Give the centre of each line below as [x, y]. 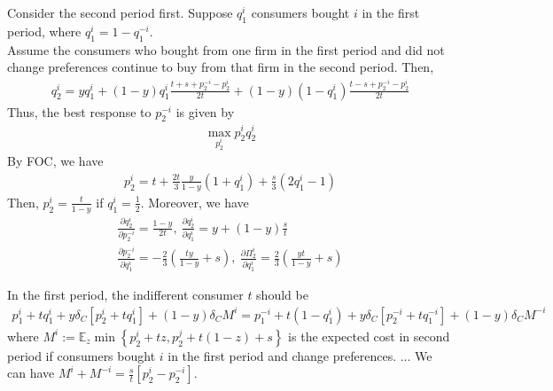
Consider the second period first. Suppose [120, 12]
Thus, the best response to [79, 111]
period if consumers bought [82, 355]
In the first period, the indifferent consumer [125, 294]
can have [31, 373]
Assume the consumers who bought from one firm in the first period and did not [226, 49]
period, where [44, 31]
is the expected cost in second [369, 336]
